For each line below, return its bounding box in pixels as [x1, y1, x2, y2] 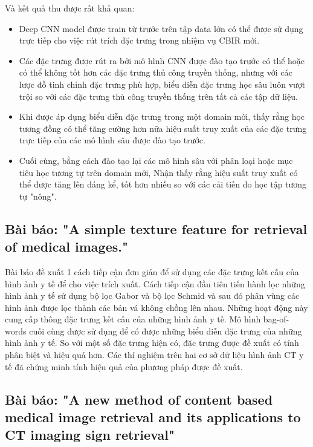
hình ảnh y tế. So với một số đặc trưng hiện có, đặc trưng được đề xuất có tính [5, 336, 299, 349]
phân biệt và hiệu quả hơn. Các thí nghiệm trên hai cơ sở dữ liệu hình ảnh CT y [5, 348, 304, 361]
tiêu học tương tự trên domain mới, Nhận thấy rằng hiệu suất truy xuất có [19, 166, 298, 178]
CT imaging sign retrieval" [5, 425, 175, 444]
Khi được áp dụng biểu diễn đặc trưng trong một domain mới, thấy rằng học [19, 110, 305, 123]
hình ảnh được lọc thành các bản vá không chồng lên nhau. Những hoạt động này [5, 301, 308, 313]
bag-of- [263, 313, 289, 325]
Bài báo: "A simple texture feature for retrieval [5, 219, 308, 238]
